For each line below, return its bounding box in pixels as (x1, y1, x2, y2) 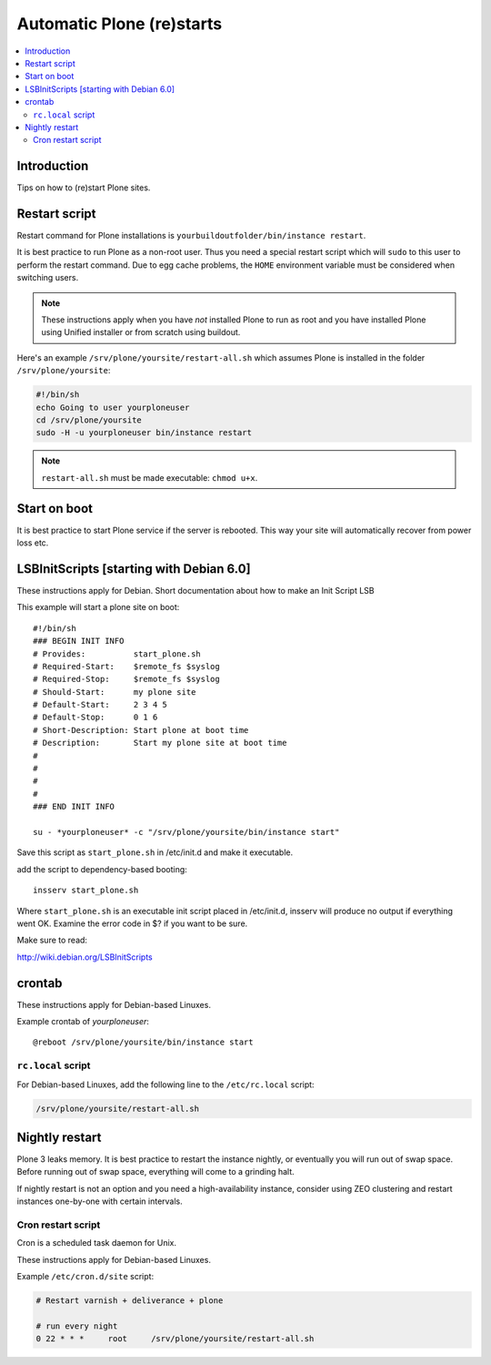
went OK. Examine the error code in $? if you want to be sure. (16, 918, 248, 929)
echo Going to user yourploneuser (35, 402, 190, 413)
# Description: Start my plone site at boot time (33, 738, 287, 749)
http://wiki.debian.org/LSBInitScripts (16, 952, 154, 963)
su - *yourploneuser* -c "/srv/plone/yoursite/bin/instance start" (33, 827, 340, 837)
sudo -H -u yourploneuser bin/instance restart (35, 428, 252, 438)
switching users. (16, 272, 79, 283)
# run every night (35, 1320, 118, 1331)
